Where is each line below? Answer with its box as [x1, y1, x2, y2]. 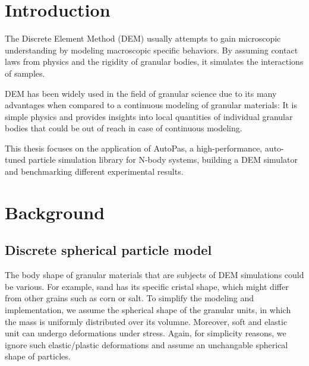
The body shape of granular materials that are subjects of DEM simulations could [5, 269, 304, 281]
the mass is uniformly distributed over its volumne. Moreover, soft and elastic [5, 315, 288, 327]
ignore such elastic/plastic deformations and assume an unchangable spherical [5, 338, 288, 351]
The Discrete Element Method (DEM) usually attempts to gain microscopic [5, 32, 281, 45]
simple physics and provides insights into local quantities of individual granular [5, 110, 293, 122]
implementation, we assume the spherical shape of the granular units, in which [5, 304, 291, 316]
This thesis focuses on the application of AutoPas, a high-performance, [5, 141, 263, 154]
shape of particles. [5, 350, 71, 362]
